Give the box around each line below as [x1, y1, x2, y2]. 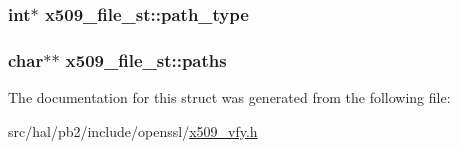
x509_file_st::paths [65, 47, 227, 72]
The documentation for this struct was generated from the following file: [8, 87, 451, 108]
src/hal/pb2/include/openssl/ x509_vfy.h [8, 120, 258, 141]
